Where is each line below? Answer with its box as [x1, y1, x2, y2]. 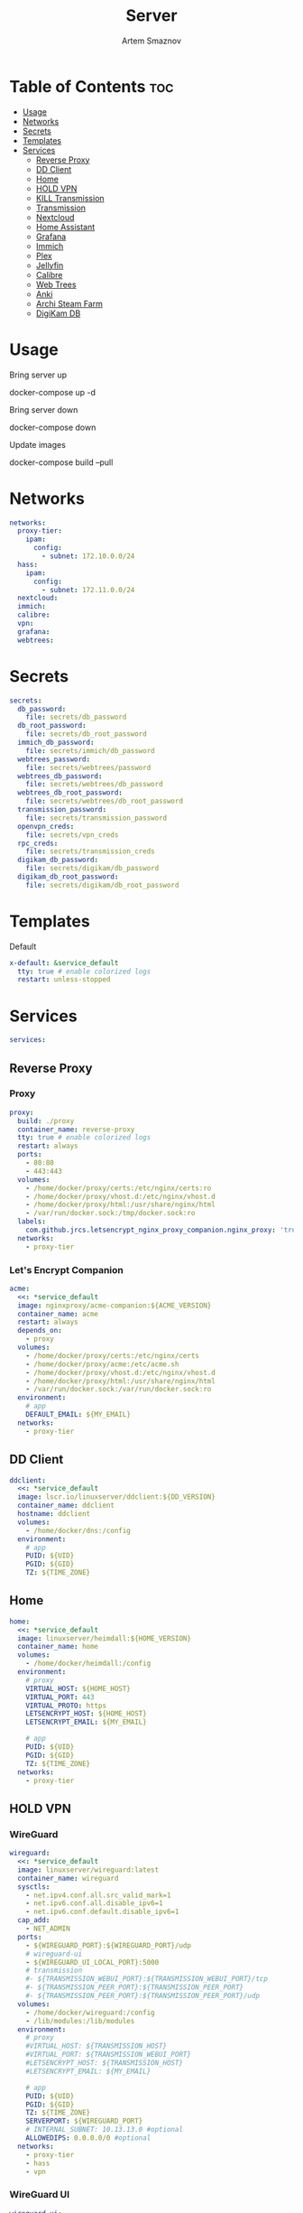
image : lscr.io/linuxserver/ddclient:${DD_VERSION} [17, 1492, 216, 1502]
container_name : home [17, 1642, 99, 1651]
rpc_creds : [17, 839, 59, 848]
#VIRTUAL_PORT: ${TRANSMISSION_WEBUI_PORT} [25, 2050, 192, 2060]
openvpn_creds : [17, 822, 75, 831]
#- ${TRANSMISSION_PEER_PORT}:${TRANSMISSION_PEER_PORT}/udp [25, 1992, 260, 2001]
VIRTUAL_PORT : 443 [25, 1692, 95, 1702]
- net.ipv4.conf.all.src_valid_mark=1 [25, 1891, 171, 1900]
